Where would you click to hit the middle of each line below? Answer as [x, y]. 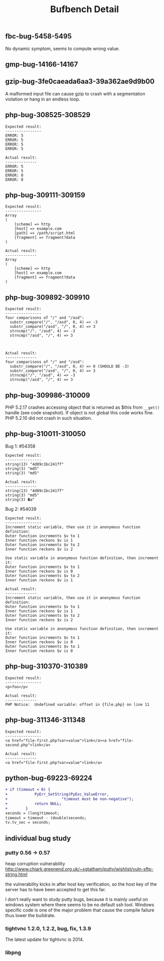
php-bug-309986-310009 [48, 395]
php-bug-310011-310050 [46, 434]
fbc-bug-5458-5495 [38, 36]
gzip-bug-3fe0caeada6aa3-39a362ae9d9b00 [80, 82]
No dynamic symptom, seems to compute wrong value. [62, 49]
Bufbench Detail [85, 9]
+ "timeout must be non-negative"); [70, 799]
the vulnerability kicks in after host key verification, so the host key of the [81, 884]
